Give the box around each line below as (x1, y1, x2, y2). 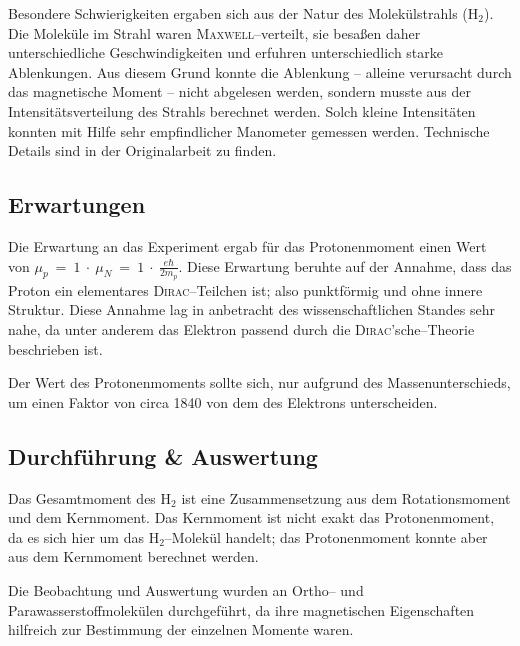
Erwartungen (8, 189, 146, 220)
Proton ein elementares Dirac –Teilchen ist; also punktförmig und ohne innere (8, 279, 483, 300)
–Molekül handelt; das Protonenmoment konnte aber (164, 526, 488, 547)
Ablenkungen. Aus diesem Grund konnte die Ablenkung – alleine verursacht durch (8, 61, 512, 82)
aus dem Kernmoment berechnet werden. (8, 546, 259, 567)
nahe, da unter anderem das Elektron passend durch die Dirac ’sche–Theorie (8, 318, 475, 339)
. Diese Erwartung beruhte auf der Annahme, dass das (178, 255, 512, 276)
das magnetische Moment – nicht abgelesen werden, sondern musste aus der (8, 81, 471, 102)
